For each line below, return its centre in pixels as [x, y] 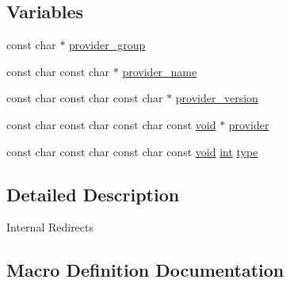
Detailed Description [93, 194]
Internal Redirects [50, 227]
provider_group [107, 45]
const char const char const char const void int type [132, 151]
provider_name [160, 71]
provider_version [217, 98]
